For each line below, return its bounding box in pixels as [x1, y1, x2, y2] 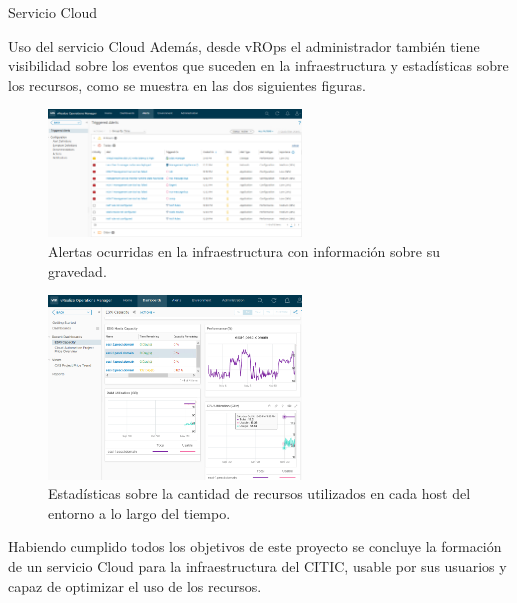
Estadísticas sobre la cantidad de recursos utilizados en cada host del [48, 483, 471, 504]
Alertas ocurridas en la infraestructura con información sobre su [48, 240, 440, 261]
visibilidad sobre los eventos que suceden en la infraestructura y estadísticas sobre [8, 55, 509, 76]
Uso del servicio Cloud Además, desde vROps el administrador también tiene [8, 35, 480, 56]
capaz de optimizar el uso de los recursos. [8, 575, 262, 596]
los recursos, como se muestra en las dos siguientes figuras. [8, 74, 366, 95]
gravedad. [48, 260, 107, 281]
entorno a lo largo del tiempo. [48, 502, 231, 523]
